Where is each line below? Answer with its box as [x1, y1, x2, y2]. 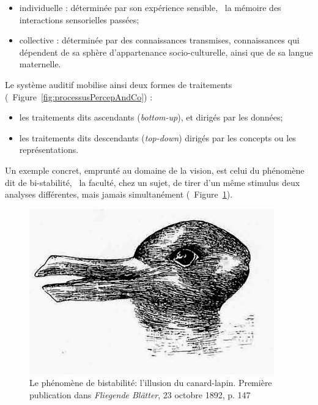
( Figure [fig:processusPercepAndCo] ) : [5, 90, 153, 103]
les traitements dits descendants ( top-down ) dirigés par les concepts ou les [19, 131, 296, 144]
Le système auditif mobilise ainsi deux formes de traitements [5, 78, 232, 91]
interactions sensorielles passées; [19, 13, 139, 26]
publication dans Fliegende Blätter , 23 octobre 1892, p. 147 [29, 388, 251, 401]
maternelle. [19, 58, 61, 70]
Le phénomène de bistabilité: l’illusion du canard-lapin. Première [29, 376, 272, 389]
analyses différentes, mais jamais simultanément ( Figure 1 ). [5, 188, 233, 201]
